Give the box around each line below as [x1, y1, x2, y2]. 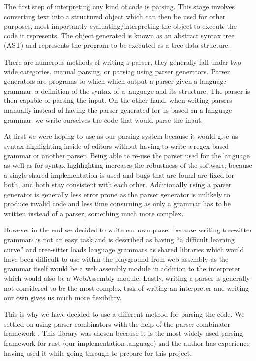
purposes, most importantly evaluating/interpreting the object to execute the [4, 21, 237, 31]
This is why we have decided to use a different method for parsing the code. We [4, 309, 245, 319]
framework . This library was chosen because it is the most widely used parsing [4, 328, 243, 338]
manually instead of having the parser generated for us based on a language [4, 104, 232, 115]
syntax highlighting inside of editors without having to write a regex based [4, 140, 229, 151]
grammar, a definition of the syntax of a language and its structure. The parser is [4, 85, 250, 96]
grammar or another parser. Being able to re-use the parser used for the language [4, 150, 250, 161]
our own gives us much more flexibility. [4, 292, 122, 302]
